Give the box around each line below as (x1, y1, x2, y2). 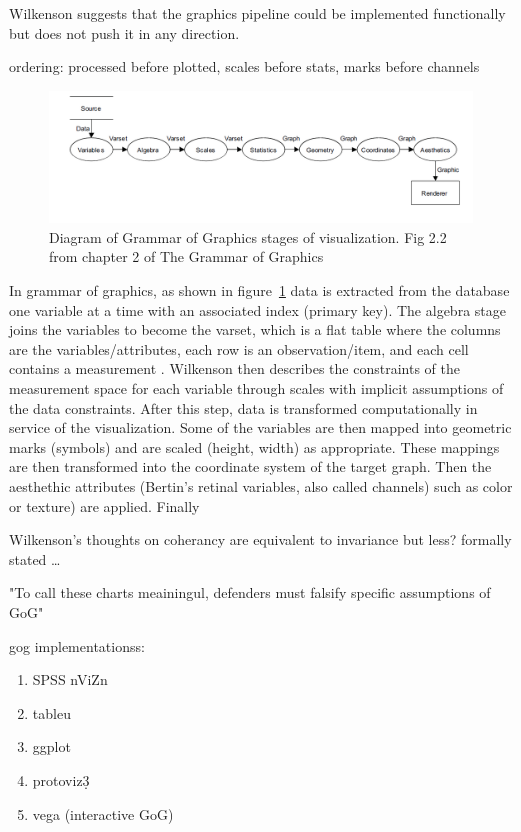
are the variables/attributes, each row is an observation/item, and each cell (9, 338, 469, 359)
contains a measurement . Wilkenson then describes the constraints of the (9, 358, 460, 379)
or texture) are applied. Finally (9, 495, 200, 516)
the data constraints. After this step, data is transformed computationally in (9, 397, 478, 418)
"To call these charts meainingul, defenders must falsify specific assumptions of (9, 582, 491, 603)
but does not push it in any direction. (9, 22, 240, 43)
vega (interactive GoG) (32, 803, 174, 824)
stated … (9, 548, 61, 569)
